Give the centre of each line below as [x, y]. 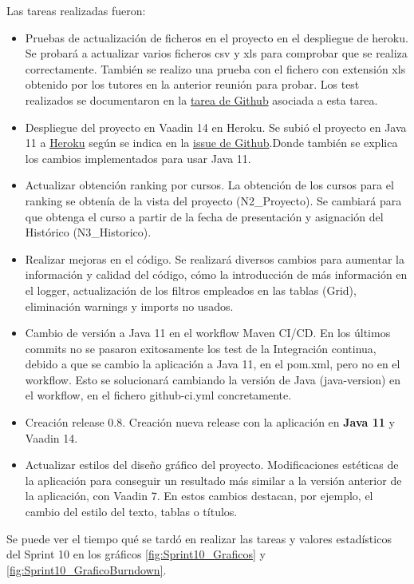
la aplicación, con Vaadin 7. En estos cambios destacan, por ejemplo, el [199, 496]
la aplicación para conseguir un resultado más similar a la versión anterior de [213, 480]
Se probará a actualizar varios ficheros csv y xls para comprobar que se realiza [216, 53]
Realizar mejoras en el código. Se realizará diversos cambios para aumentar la [215, 258]
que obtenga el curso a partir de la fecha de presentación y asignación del [204, 216]
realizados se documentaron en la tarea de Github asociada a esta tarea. [201, 99]
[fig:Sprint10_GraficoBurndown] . [87, 569]
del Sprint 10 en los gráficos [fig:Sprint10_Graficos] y [136, 554]
